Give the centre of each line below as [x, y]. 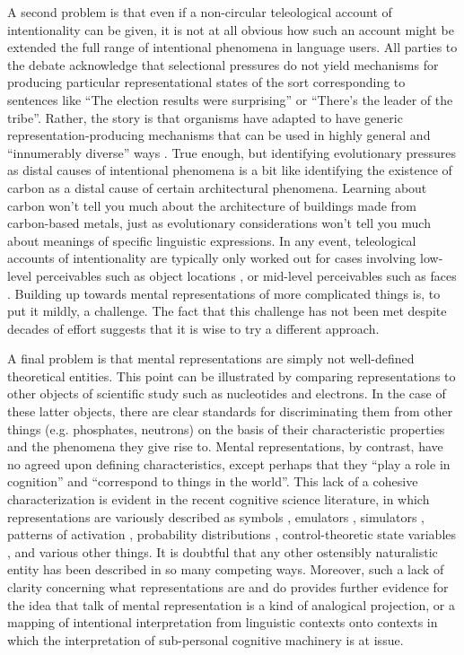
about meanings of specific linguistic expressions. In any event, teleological [212, 240]
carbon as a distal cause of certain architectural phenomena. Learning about [217, 187]
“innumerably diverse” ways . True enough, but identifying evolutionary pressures [232, 152]
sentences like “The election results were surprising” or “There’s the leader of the [230, 99]
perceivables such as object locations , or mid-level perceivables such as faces [246, 275]
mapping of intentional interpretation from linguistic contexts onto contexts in [223, 622]
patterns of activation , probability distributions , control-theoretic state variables [232, 534]
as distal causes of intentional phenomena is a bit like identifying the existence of [230, 170]
